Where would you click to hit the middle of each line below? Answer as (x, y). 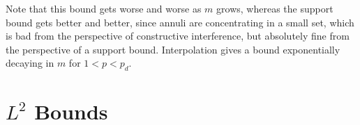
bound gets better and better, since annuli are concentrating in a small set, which (180, 22)
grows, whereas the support (275, 8)
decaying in (30, 63)
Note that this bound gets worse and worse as (104, 8)
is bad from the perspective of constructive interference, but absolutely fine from (178, 36)
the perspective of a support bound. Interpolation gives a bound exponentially (173, 49)
